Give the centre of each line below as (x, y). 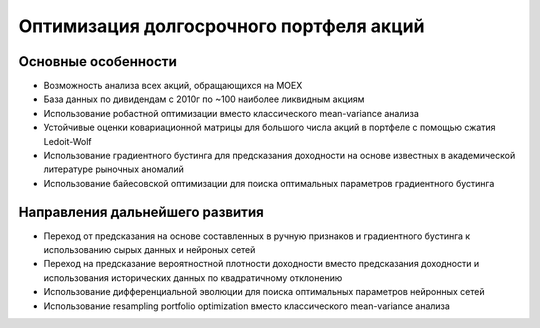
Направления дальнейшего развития (141, 211)
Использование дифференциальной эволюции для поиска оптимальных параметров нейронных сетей (264, 292)
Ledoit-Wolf (67, 141)
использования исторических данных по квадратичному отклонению (193, 277)
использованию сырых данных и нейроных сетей (149, 250)
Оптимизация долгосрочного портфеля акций (221, 26)
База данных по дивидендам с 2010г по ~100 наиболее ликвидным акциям (204, 99)
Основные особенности (97, 61)
